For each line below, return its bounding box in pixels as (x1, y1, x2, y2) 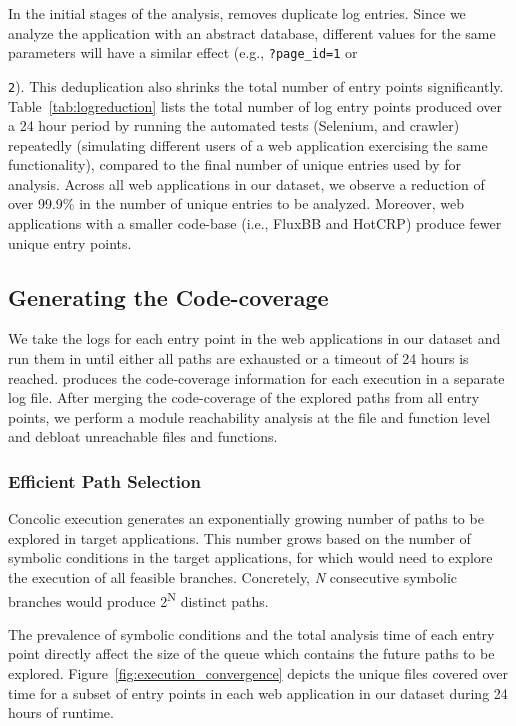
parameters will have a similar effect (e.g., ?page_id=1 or (8, 42, 358, 63)
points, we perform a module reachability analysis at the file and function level (8, 406, 491, 427)
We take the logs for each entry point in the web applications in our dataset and (8, 328, 501, 349)
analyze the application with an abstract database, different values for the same (8, 22, 496, 43)
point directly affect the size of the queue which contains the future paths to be (8, 643, 495, 664)
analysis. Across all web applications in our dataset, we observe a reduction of (8, 173, 485, 194)
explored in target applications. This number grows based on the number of (8, 527, 471, 548)
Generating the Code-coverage (8, 281, 329, 312)
